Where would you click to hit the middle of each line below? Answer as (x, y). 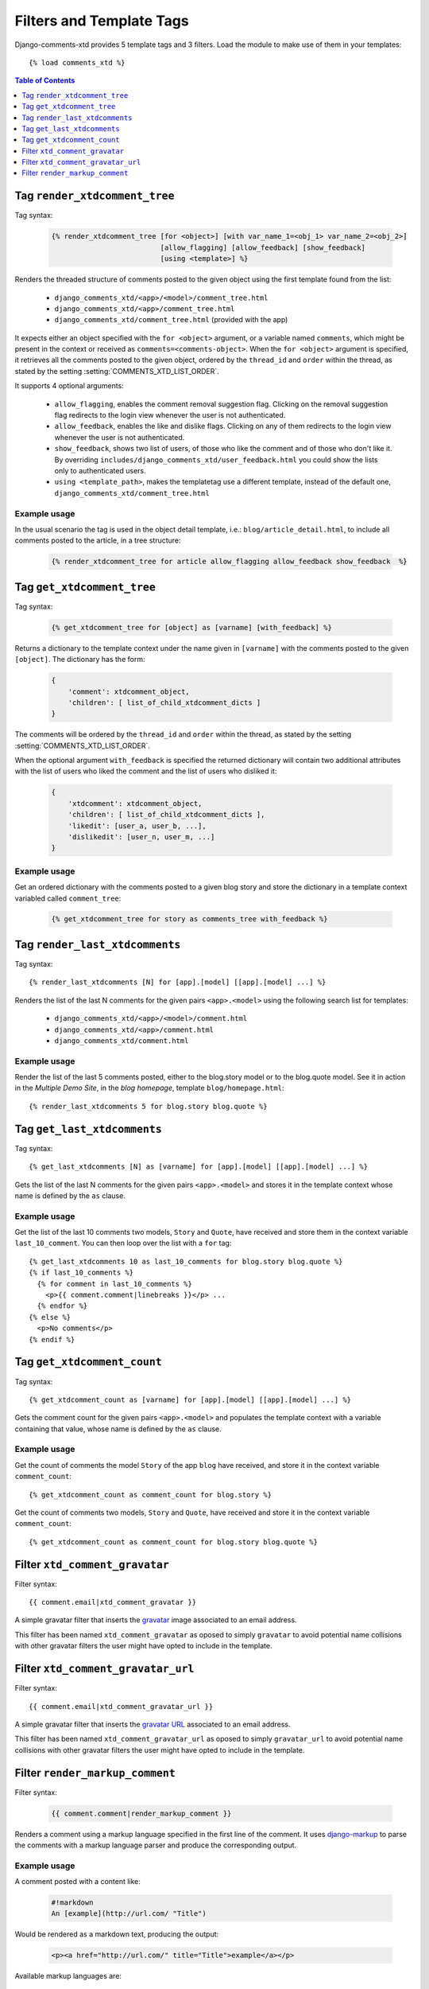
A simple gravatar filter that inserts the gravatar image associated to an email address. (156, 1620)
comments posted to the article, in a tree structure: (98, 540)
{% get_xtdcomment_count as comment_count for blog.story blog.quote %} (173, 1542)
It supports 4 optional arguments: (70, 386)
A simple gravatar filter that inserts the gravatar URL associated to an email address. (153, 1724)
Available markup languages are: (68, 1976)
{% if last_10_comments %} (81, 1273)
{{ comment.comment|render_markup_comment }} (141, 1813)
